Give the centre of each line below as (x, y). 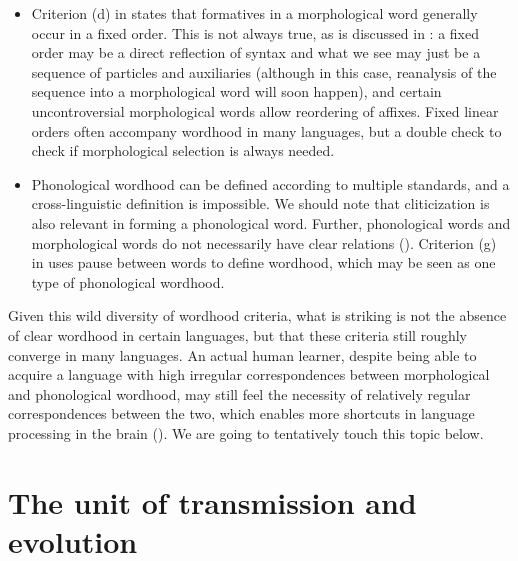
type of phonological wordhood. (128, 281)
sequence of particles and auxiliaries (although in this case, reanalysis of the (264, 71)
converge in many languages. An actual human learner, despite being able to (242, 354)
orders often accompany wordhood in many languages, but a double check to (266, 130)
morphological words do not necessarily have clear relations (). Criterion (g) (264, 242)
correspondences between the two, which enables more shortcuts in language (241, 413)
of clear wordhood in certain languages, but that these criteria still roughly (238, 334)
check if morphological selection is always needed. (183, 150)
